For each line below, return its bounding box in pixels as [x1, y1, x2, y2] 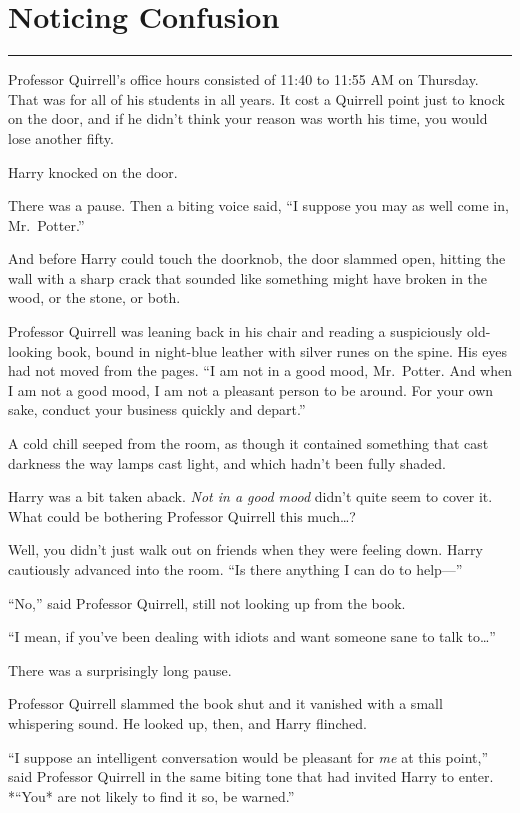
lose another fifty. [8, 127, 114, 148]
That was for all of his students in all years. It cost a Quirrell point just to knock [8, 88, 505, 109]
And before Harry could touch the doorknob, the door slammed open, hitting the [8, 248, 506, 269]
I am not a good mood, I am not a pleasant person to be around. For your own [8, 379, 494, 400]
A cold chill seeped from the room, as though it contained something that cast [8, 433, 489, 454]
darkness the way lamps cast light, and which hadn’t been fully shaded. [8, 452, 446, 473]
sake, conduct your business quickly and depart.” [8, 399, 306, 420]
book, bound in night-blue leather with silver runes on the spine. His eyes [57, 340, 508, 361]
